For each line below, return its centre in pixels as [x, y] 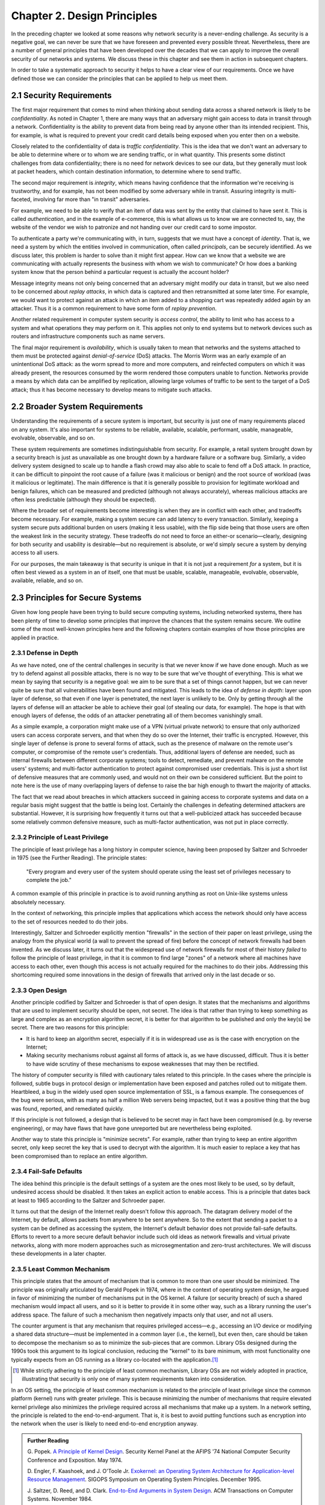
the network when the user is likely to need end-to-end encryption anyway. [104, 1424]
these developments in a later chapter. [59, 1253]
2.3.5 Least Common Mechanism [60, 1269]
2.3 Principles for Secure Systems [76, 598]
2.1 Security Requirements [61, 95]
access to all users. [35, 553]
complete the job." [49, 880]
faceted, [22, 199]
